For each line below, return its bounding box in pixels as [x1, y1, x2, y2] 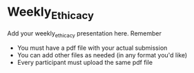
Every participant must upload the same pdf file [17, 59, 153, 67]
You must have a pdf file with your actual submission [17, 44, 168, 52]
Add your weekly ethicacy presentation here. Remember [7, 29, 162, 39]
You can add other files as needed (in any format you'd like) [17, 51, 188, 59]
